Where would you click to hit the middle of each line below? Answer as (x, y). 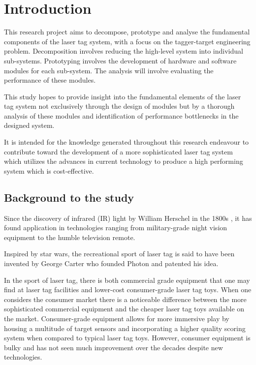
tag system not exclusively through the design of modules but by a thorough (119, 106)
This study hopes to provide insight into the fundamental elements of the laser (123, 96)
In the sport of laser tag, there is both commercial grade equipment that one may (127, 280)
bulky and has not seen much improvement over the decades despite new (113, 347)
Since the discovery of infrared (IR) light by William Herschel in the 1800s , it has (128, 218)
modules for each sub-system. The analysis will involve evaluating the (109, 70)
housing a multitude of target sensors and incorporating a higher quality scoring (125, 328)
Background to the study (69, 197)
